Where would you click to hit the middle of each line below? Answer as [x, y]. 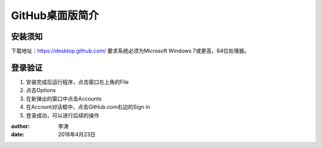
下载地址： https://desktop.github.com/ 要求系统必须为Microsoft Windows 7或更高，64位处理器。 [130, 51]
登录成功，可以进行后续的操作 [63, 115]
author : [20, 126]
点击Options [41, 90]
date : [18, 134]
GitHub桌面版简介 [55, 15]
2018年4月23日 [77, 134]
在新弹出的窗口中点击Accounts [64, 99]
